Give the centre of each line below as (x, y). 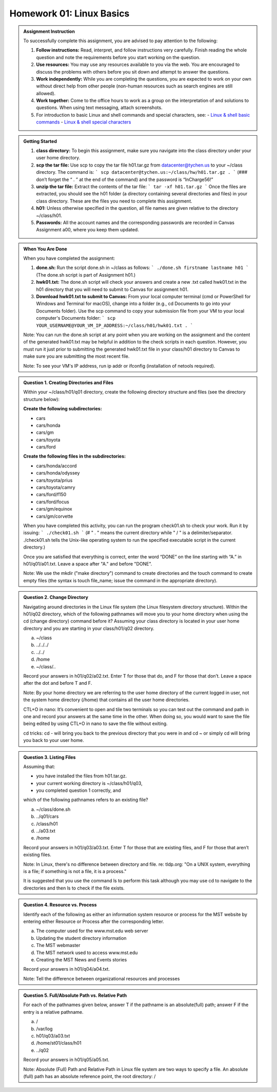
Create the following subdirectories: (63, 409)
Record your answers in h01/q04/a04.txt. (67, 969)
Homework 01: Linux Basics (70, 13)
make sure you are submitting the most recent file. (76, 356)
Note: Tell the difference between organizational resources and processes (102, 978)
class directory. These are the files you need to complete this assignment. (114, 201)
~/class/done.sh (53, 809)
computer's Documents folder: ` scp (76, 318)
